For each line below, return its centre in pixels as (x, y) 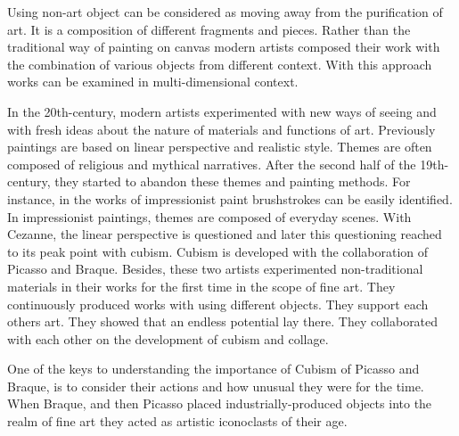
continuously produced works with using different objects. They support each (218, 304)
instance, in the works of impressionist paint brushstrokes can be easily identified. (230, 198)
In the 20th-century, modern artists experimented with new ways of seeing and (222, 111)
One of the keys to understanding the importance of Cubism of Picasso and (213, 369)
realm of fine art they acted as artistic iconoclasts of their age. (177, 421)
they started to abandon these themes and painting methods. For (233, 181)
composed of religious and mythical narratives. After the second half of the (212, 164)
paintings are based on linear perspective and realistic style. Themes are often (220, 147)
